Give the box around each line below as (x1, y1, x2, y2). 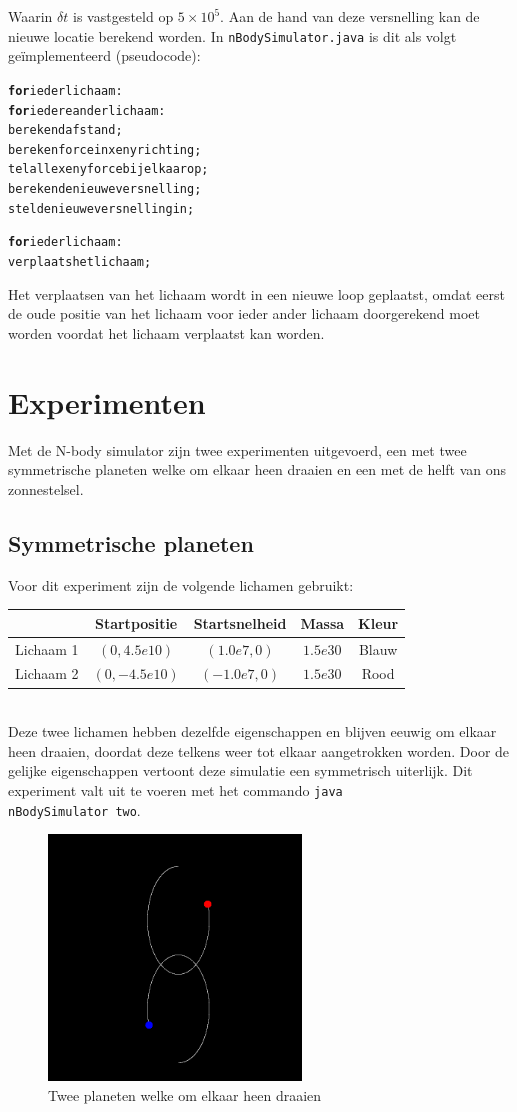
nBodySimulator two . (8, 799, 141, 820)
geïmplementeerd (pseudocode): (8, 45, 201, 66)
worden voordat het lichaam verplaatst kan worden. (8, 322, 325, 343)
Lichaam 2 (15, 663, 79, 684)
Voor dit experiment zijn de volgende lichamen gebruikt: (8, 574, 354, 595)
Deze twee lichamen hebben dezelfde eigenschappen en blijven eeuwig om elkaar (8, 721, 497, 742)
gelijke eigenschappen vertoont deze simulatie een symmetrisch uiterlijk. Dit (8, 760, 473, 781)
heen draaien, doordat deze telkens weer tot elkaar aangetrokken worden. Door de (8, 740, 510, 761)
